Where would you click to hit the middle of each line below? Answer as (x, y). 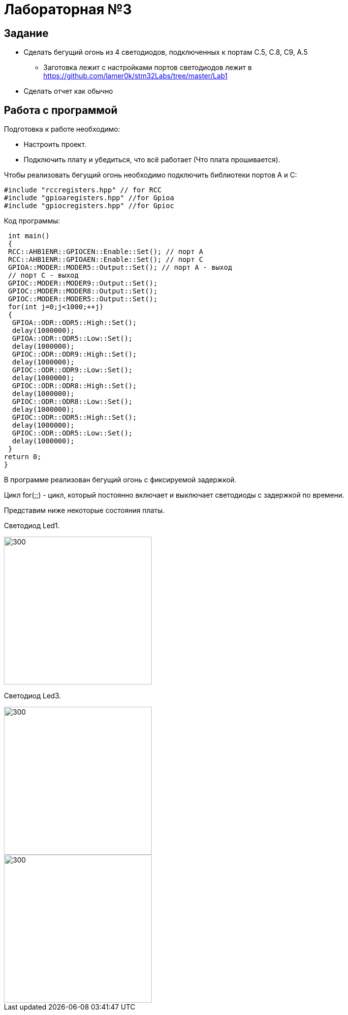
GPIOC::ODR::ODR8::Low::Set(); (72, 402)
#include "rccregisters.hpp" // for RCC (83, 190)
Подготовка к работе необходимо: (62, 129)
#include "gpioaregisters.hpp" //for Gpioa (89, 198)
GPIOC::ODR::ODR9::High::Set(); (74, 354)
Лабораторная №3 (68, 9)
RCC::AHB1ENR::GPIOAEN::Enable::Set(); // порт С (106, 260)
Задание (26, 33)
